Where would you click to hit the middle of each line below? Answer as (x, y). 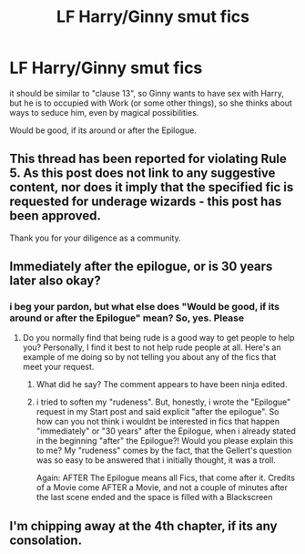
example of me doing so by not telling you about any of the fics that (149, 357)
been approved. (56, 216)
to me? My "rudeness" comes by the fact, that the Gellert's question (164, 451)
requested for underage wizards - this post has (146, 202)
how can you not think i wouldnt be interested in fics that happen (158, 422)
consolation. (46, 540)
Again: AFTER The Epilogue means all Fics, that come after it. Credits (166, 478)
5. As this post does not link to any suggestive (142, 174)
